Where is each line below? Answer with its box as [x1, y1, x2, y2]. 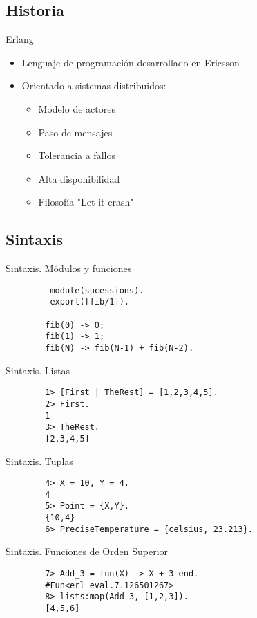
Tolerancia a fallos [38, 148, 115, 163]
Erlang [6, 32, 34, 46]
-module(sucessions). [45, 285, 144, 296]
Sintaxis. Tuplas [6, 453, 73, 468]
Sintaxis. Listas [6, 363, 70, 377]
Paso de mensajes [38, 125, 113, 139]
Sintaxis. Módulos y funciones [6, 261, 132, 275]
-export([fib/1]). [45, 297, 129, 307]
